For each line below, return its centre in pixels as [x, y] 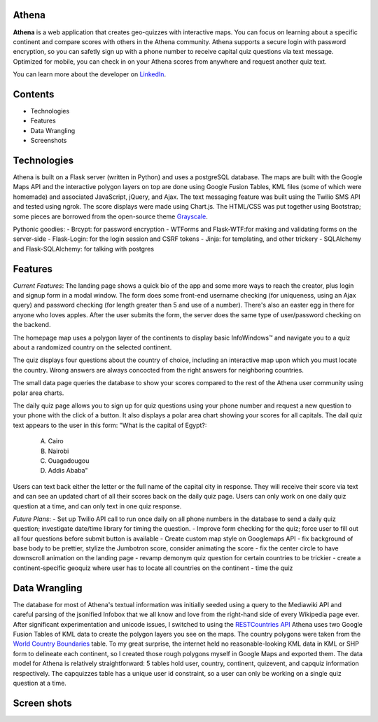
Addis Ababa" [68, 471]
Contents [34, 94]
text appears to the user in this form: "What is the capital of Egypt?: [110, 425]
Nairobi [58, 451]
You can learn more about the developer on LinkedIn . [90, 74]
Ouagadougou [69, 460]
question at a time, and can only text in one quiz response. [97, 506]
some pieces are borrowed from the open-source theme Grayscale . [110, 216]
